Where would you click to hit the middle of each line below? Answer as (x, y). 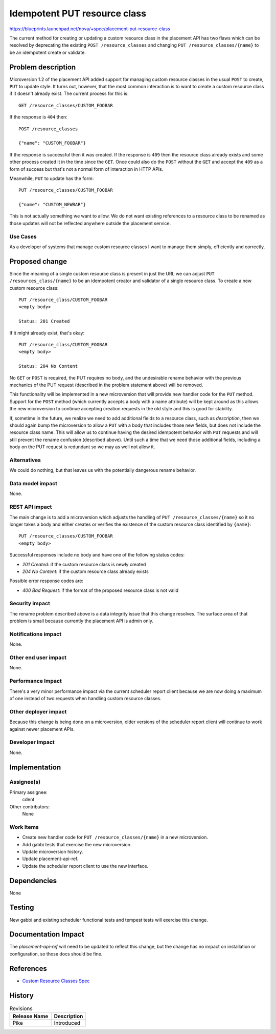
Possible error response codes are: (47, 581)
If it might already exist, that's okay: (47, 333)
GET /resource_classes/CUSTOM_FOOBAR (66, 105)
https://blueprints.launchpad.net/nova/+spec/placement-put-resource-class (90, 29)
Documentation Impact (47, 934)
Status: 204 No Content (48, 366)
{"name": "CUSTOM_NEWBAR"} (52, 205)
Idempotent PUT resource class (78, 13)
